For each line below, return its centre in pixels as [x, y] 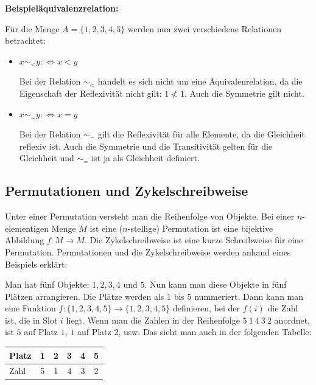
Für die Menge [32, 28]
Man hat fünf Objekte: [47, 284]
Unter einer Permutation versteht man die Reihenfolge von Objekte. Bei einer [150, 216]
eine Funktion [30, 308]
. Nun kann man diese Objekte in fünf [216, 284]
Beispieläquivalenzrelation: [62, 8]
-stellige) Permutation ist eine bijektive [200, 228]
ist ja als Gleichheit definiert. [146, 158]
